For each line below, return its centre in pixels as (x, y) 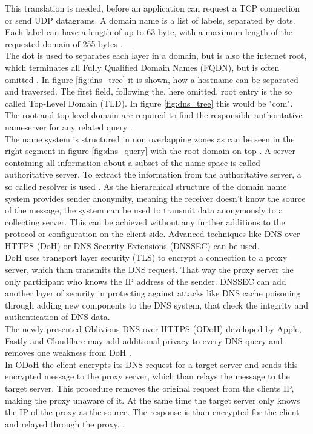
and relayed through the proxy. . (65, 423)
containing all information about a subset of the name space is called (133, 162)
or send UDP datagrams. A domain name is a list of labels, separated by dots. (150, 20)
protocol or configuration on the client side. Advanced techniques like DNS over (153, 234)
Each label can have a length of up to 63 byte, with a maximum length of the (149, 32)
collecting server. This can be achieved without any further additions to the (145, 222)
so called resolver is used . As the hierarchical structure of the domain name (146, 186)
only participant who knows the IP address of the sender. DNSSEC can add (146, 281)
